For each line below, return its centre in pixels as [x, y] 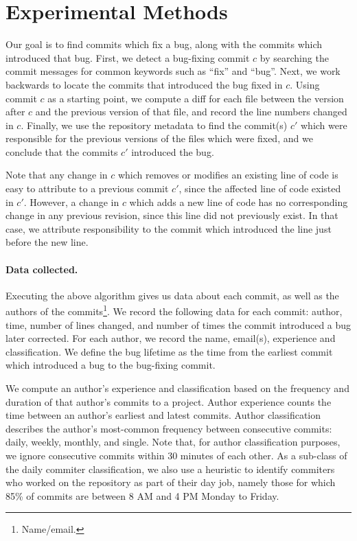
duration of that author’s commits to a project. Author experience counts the [169, 401]
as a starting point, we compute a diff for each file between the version [196, 98]
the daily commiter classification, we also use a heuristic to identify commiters [170, 469]
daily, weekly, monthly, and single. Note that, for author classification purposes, [173, 442]
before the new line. [47, 242]
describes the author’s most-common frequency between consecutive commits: [169, 428]
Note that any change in [57, 175]
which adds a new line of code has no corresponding [239, 202]
